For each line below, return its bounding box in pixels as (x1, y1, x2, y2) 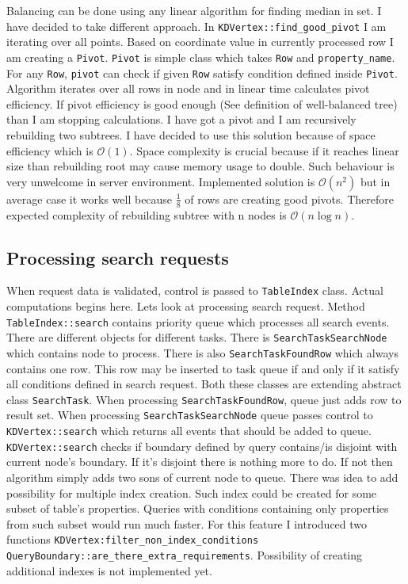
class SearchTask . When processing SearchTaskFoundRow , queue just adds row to (6, 391, 402, 407)
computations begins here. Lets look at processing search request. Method (6, 298, 365, 314)
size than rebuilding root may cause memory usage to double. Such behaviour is (6, 158, 395, 174)
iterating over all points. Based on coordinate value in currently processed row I (6, 33, 394, 50)
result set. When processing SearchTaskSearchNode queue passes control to (6, 407, 373, 423)
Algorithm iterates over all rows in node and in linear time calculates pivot (6, 80, 370, 97)
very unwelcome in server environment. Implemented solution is (6, 173, 315, 189)
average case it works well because (6, 190, 173, 207)
